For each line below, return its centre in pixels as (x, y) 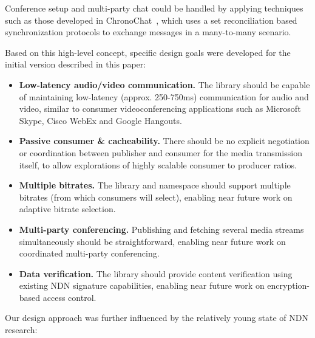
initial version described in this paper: (76, 64)
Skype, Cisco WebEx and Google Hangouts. (100, 120)
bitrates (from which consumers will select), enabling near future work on (156, 197)
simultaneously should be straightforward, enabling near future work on (152, 241)
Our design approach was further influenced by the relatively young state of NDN (157, 318)
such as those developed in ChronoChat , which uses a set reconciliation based (151, 20)
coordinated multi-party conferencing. (89, 253)
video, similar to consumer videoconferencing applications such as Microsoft (160, 109)
